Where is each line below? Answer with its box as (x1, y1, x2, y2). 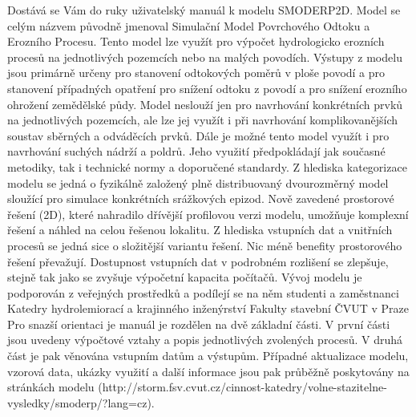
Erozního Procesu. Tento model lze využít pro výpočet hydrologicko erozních (7, 33, 385, 50)
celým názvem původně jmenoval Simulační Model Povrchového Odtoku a (7, 17, 370, 34)
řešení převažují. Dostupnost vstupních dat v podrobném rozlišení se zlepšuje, (7, 253, 389, 269)
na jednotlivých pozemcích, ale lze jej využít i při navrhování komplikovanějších (7, 111, 398, 128)
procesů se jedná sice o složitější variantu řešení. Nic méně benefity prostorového (7, 237, 402, 253)
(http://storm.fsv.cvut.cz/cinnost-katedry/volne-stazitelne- (98, 379, 387, 395)
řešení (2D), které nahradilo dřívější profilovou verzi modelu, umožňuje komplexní (7, 205, 409, 222)
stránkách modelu (7, 379, 95, 395)
